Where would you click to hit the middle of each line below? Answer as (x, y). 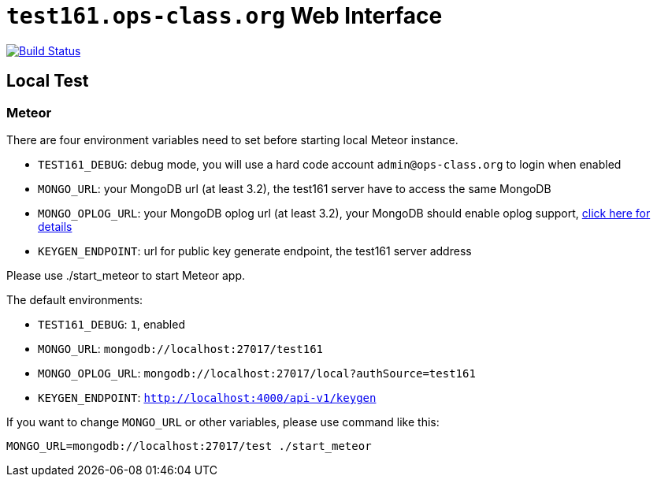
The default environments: (75, 299)
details (55, 226)
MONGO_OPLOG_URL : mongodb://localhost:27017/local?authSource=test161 (257, 373)
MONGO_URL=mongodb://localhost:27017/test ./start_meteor (189, 446)
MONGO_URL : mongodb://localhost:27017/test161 (180, 348)
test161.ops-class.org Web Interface (225, 16)
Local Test (48, 81)
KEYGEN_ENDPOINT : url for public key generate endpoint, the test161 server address (255, 251)
